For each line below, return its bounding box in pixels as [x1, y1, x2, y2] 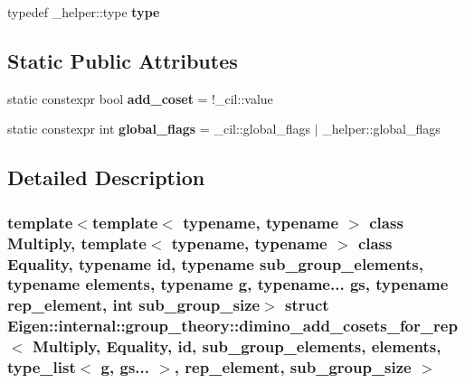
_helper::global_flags [322, 119, 441, 138]
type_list [7, 356, 76, 378]
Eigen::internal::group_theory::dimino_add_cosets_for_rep [7, 314, 458, 337]
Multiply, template [7, 231, 147, 254]
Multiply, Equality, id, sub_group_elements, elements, [32, 335, 441, 358]
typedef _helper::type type [7, 3, 160, 21]
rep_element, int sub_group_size [7, 294, 261, 316]
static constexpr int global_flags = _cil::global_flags [7, 119, 311, 138]
